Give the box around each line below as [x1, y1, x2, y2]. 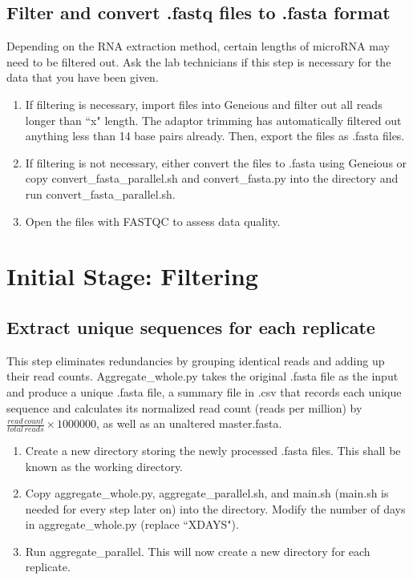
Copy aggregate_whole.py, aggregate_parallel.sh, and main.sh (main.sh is [25, 485, 389, 501]
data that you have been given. [6, 69, 159, 86]
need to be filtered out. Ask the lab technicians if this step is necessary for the [6, 53, 391, 70]
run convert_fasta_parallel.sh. [25, 185, 176, 202]
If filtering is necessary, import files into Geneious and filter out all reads [25, 95, 383, 112]
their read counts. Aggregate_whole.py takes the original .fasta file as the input [6, 368, 399, 385]
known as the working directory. [25, 457, 184, 474]
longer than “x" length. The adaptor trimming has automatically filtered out [25, 111, 402, 128]
